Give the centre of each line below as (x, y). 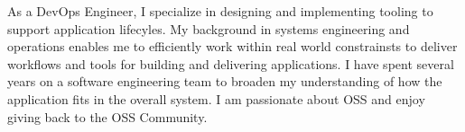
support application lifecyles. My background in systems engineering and (209, 28)
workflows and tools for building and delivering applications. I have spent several (231, 63)
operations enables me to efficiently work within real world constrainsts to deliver (232, 46)
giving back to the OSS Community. (107, 116)
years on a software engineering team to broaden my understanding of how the (225, 81)
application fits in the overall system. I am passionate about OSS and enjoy (216, 98)
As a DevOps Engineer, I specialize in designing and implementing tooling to (220, 11)
